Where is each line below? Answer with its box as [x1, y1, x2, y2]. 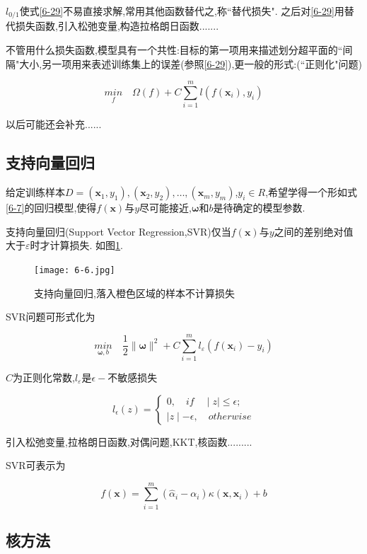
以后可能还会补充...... [6, 117, 102, 132]
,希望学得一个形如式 [265, 185, 358, 200]
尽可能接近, [139, 200, 192, 215]
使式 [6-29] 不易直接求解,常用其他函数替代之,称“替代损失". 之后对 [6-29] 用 [19, 4, 344, 18]
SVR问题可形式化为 [6, 309, 95, 324]
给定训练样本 [6, 185, 65, 200]
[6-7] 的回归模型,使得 [6, 200, 97, 215]
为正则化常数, [13, 369, 75, 384]
